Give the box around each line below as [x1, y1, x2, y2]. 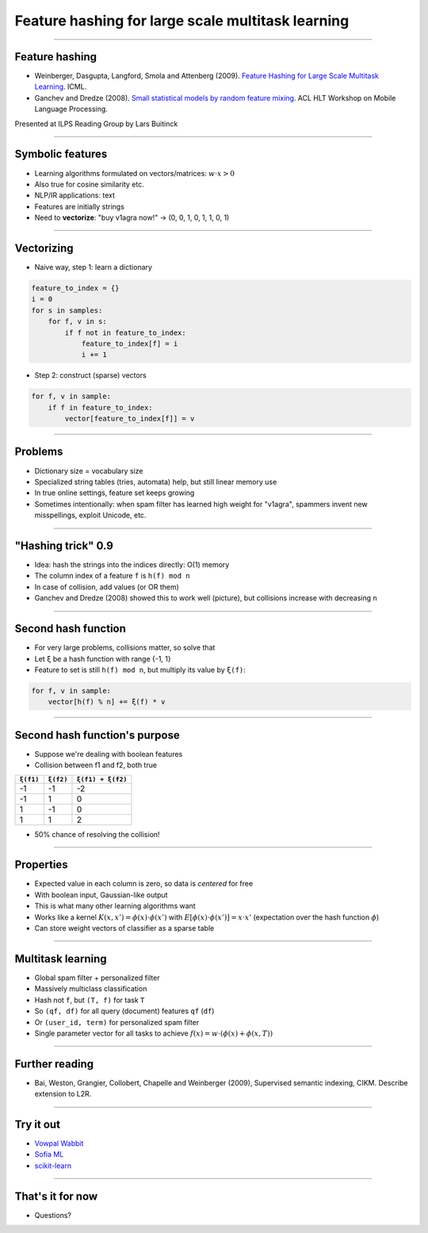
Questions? [34, 1210, 71, 1220]
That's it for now [14, 1189, 98, 1203]
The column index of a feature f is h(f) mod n [34, 571, 190, 581]
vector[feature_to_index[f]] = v [64, 414, 195, 424]
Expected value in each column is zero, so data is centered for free [34, 879, 254, 889]
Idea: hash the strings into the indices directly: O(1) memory [34, 560, 230, 570]
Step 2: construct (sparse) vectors [34, 371, 147, 380]
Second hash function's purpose [14, 728, 180, 742]
